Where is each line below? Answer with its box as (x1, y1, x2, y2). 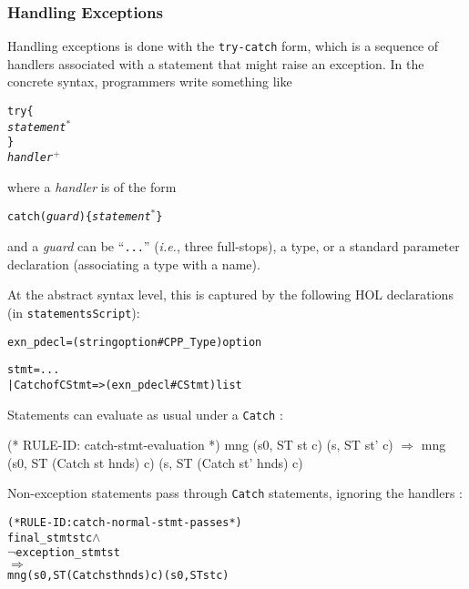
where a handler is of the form (7, 177, 177, 196)
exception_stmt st (15, 546, 120, 560)
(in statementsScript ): (7, 302, 140, 321)
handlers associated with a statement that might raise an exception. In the (7, 54, 424, 73)
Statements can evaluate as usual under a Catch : (7, 404, 283, 423)
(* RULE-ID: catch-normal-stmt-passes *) (7, 516, 242, 530)
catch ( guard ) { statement (7, 210, 151, 224)
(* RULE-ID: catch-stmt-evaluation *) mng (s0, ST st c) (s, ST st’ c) (7, 435, 393, 454)
